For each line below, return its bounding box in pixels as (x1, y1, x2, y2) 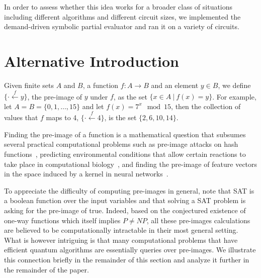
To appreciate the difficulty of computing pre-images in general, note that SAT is (4, 185, 254, 196)
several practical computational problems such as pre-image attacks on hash (4, 139, 238, 149)
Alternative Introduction (4, 50, 179, 71)
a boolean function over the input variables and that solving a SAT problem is (4, 195, 246, 206)
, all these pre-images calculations (146, 215, 250, 225)
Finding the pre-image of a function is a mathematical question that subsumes (4, 129, 246, 139)
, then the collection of (171, 101, 241, 111)
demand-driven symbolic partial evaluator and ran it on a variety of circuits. (4, 21, 239, 32)
